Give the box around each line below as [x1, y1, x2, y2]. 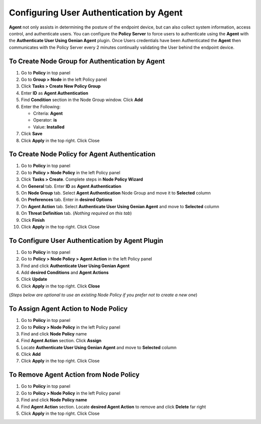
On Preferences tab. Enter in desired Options [21, 197, 113, 203]
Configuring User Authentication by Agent [9, 7, 183, 18]
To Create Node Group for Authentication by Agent [9, 57, 165, 65]
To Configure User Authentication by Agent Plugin [9, 236, 164, 244]
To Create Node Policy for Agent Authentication [9, 150, 156, 158]
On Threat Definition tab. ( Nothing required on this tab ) [21, 211, 132, 216]
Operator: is [33, 117, 58, 123]
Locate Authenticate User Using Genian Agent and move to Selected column [21, 344, 176, 350]
